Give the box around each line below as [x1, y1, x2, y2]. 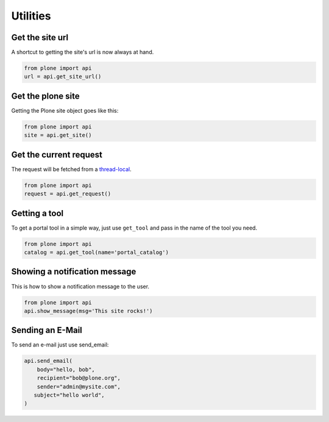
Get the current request [11, 149, 103, 160]
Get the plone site [11, 91, 80, 101]
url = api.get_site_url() [24, 73, 102, 80]
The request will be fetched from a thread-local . [11, 165, 132, 173]
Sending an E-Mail [11, 325, 82, 336]
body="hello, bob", [37, 366, 96, 373]
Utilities [11, 9, 51, 23]
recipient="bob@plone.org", [37, 375, 121, 382]
